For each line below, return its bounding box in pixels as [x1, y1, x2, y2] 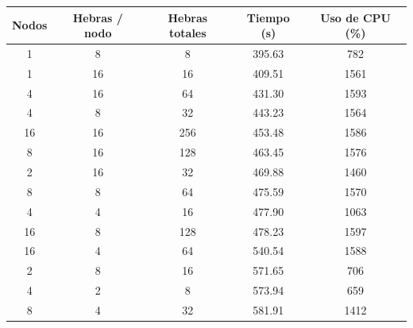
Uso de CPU [320, 9, 391, 25]
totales [169, 25, 206, 41]
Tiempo [246, 9, 290, 25]
